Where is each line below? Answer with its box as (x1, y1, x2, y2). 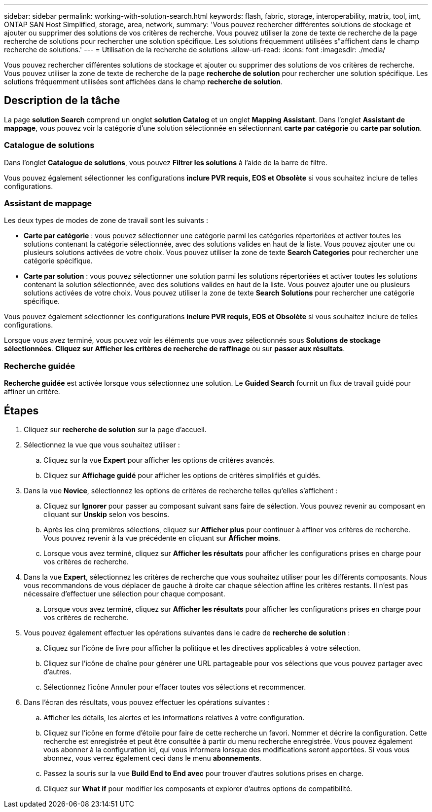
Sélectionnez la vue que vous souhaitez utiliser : (24, 440, 180, 449)
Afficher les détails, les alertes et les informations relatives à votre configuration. (43, 713, 305, 722)
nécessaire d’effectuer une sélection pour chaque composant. (24, 589, 225, 598)
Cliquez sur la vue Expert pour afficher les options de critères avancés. (43, 455, 275, 464)
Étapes (4, 404, 39, 417)
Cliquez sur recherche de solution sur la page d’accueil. (24, 425, 207, 434)
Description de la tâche (4, 94, 120, 107)
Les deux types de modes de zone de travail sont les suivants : (4, 216, 208, 225)
